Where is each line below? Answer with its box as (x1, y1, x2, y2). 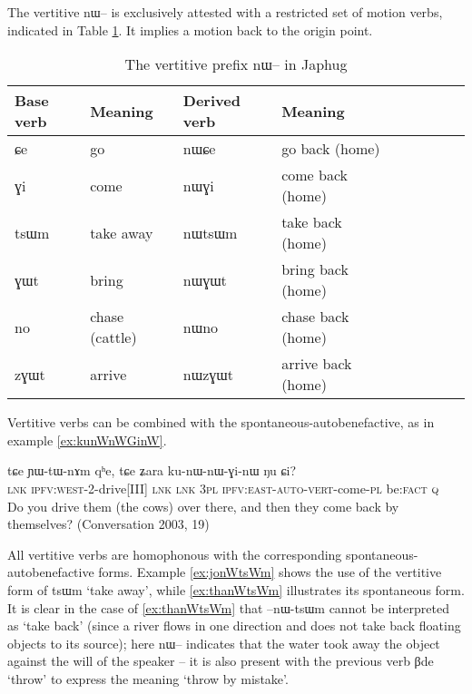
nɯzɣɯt (182, 363, 233, 385)
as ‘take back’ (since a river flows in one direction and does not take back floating (7, 616, 461, 635)
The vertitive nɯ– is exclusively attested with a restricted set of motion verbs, (7, 3, 443, 21)
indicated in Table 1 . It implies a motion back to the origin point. (7, 20, 373, 39)
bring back (281, 259, 349, 280)
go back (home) (281, 138, 380, 160)
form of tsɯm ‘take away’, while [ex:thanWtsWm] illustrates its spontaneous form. (7, 580, 465, 599)
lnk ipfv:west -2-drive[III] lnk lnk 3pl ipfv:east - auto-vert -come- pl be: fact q (7, 478, 439, 497)
